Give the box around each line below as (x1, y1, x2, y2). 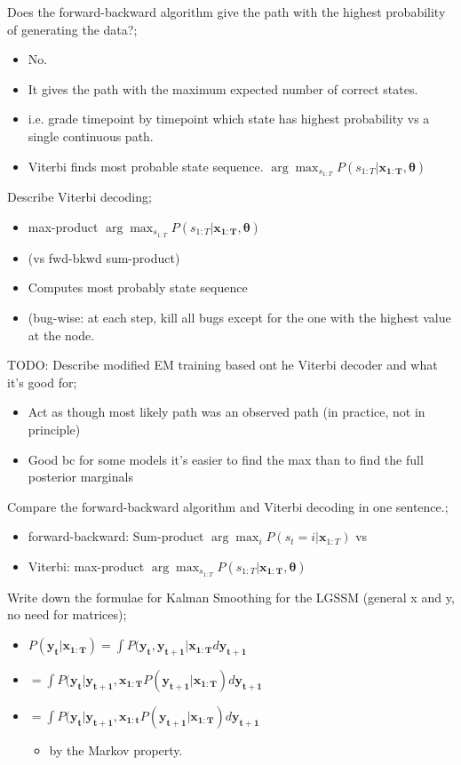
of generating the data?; (7, 20, 138, 38)
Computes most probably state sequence (28, 278, 248, 297)
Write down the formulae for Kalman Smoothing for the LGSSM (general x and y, (7, 587, 455, 606)
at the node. (28, 325, 95, 344)
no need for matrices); (7, 605, 127, 624)
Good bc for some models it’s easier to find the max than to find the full (28, 450, 424, 468)
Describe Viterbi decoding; (7, 187, 152, 206)
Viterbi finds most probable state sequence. (28, 156, 264, 175)
